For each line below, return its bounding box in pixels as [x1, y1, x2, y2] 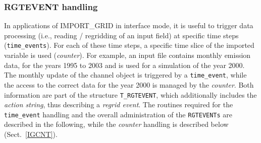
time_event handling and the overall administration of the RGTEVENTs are [4, 109, 233, 119]
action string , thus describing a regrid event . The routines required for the [4, 99, 233, 110]
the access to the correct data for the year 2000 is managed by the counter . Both [4, 79, 254, 90]
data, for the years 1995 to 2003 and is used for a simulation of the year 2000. [4, 59, 245, 70]
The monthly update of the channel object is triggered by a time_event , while [4, 69, 247, 80]
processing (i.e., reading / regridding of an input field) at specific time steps [4, 30, 239, 40]
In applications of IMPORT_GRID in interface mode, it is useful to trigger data [4, 20, 253, 31]
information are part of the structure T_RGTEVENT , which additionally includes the [4, 89, 257, 100]
